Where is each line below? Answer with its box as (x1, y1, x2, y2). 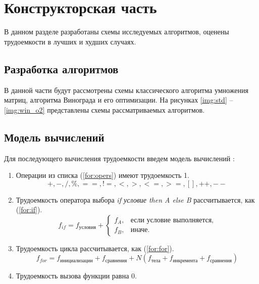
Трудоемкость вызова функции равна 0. (16, 270, 137, 281)
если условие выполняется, (130, 216, 214, 224)
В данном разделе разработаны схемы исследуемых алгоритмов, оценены (4, 26, 229, 37)
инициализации (60, 258, 93, 263)
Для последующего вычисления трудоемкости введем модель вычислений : (4, 153, 235, 163)
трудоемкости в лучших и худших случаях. (4, 36, 136, 46)
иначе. (130, 226, 150, 234)
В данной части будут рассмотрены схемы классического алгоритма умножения (4, 84, 248, 95)
